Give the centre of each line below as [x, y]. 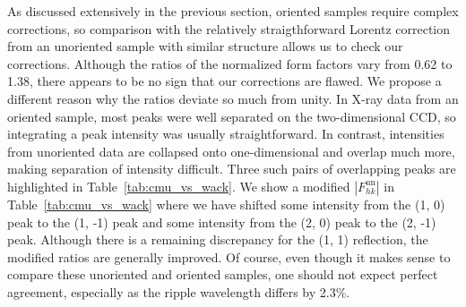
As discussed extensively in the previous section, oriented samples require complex [233, 11]
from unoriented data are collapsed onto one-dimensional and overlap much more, [231, 151]
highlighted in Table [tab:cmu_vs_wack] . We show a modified [179, 186]
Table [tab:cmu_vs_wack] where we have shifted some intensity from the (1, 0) [226, 204]
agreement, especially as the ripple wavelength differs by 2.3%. [179, 291]
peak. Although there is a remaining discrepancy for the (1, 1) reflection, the [218, 239]
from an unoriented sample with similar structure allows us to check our [205, 46]
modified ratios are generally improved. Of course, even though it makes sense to [229, 256]
